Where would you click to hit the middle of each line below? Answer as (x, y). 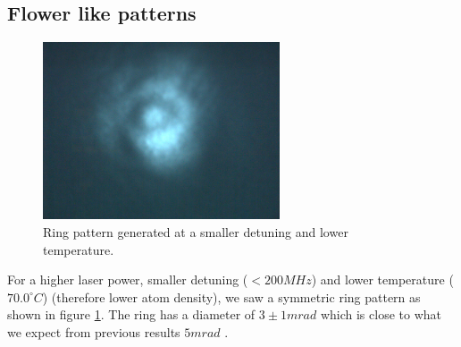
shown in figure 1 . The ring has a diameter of (131, 314)
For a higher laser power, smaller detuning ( (128, 279)
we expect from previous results (94, 331)
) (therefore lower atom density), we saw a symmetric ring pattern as (231, 296)
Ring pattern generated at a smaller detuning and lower (196, 232)
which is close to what (381, 314)
